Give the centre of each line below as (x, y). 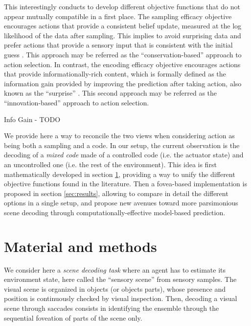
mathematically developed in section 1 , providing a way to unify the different (120, 174)
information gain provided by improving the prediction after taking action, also (123, 83)
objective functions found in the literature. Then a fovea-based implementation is (125, 184)
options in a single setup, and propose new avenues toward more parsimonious (121, 203)
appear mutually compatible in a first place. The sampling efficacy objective (118, 16)
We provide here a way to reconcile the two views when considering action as (119, 136)
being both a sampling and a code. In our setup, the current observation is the (122, 145)
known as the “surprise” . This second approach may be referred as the (111, 93)
